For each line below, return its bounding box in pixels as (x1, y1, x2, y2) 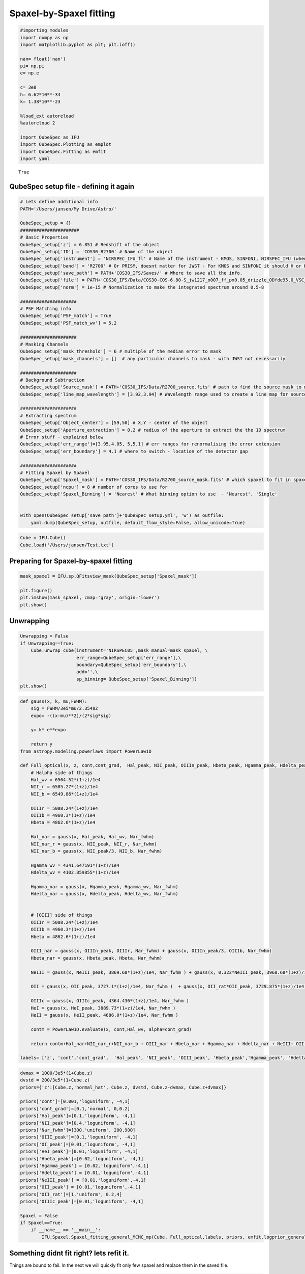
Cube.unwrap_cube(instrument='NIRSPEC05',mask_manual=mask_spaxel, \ (30, 648, 208, 653)
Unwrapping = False (20, 633, 69, 639)
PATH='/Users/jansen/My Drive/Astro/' (20, 206, 117, 211)
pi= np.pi (20, 63, 45, 69)
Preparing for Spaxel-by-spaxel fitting (9, 557, 133, 566)
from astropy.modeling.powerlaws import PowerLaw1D (20, 748, 152, 754)
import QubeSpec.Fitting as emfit (20, 148, 106, 154)
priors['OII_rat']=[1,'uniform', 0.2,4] (20, 1191, 122, 1197)
